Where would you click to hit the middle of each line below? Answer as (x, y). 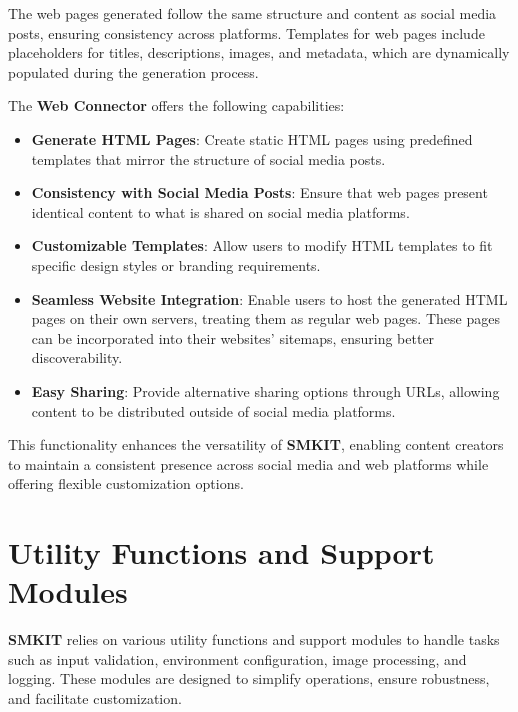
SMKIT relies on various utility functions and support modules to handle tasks (254, 639)
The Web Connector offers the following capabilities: (176, 105)
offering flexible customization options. (126, 483)
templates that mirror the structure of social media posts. (208, 158)
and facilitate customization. (95, 697)
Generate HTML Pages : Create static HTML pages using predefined (252, 138)
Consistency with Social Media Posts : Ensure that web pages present (259, 192)
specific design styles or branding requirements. (176, 264)
